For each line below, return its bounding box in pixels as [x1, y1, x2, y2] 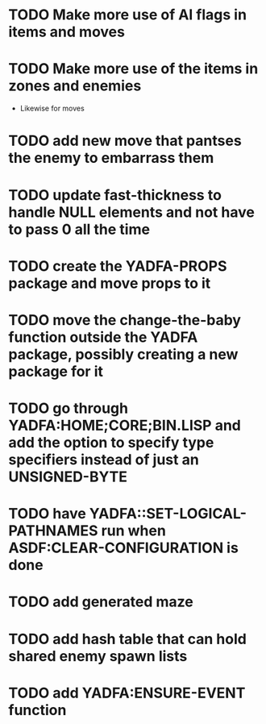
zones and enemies [8, 77, 142, 95]
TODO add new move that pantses [8, 131, 242, 150]
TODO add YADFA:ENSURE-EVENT [8, 684, 246, 702]
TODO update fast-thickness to [8, 185, 222, 204]
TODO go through [8, 399, 129, 418]
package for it [8, 362, 103, 381]
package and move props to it [8, 274, 211, 292]
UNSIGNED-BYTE [8, 468, 127, 486]
